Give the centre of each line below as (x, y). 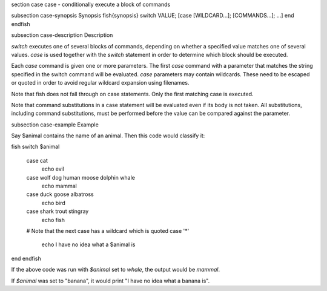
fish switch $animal (35, 147)
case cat (37, 160)
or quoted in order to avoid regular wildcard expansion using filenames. (100, 83)
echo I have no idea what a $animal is (88, 244)
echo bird (54, 203)
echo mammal (59, 186)
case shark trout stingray (58, 211)
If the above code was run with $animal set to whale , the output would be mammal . (116, 270)
